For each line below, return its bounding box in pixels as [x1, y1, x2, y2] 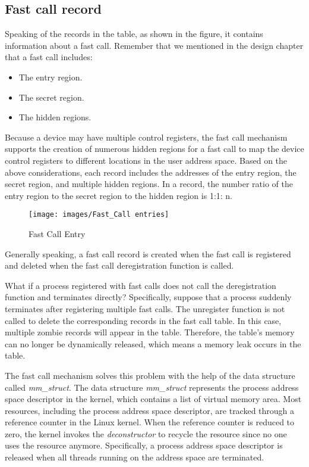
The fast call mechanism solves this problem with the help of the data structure [5, 369, 295, 381]
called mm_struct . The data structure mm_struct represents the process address [5, 381, 299, 393]
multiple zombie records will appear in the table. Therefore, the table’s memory [5, 326, 295, 338]
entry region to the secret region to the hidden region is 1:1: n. [5, 189, 233, 201]
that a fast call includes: [5, 51, 93, 63]
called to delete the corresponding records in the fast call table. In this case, [5, 314, 282, 326]
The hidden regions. [18, 111, 92, 123]
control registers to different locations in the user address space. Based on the [5, 154, 288, 166]
